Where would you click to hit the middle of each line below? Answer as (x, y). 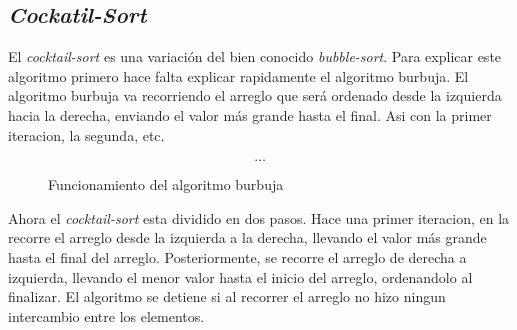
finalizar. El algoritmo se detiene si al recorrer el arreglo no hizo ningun (227, 296)
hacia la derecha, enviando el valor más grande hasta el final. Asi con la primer (250, 114)
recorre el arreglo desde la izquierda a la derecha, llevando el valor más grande (247, 237)
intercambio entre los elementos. (106, 315)
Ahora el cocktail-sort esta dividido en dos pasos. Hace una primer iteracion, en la (259, 217)
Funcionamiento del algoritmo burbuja (166, 184)
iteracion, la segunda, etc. (86, 134)
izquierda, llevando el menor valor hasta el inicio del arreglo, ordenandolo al (240, 276)
